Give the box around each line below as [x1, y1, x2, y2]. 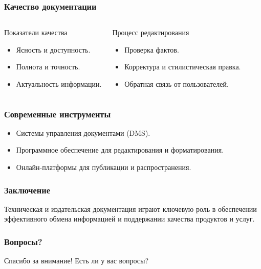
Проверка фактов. [124, 44, 179, 55]
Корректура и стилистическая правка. [124, 61, 241, 72]
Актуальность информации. [16, 79, 102, 89]
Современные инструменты [4, 107, 111, 120]
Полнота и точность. [16, 61, 80, 72]
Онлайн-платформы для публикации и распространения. [16, 162, 191, 172]
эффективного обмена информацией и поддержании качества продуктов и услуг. [4, 213, 255, 224]
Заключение [4, 183, 50, 196]
